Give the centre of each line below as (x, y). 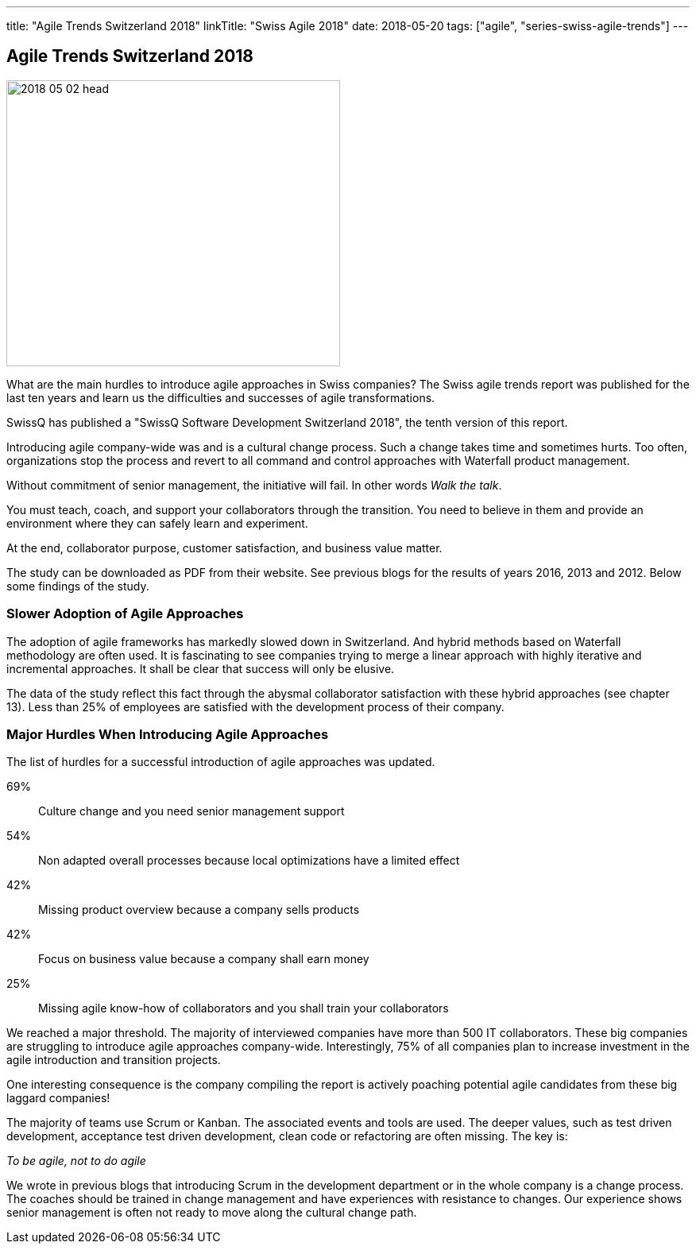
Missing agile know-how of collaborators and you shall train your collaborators (244, 1008)
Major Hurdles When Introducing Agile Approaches (168, 734)
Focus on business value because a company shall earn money (204, 959)
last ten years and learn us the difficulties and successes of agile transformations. (221, 397)
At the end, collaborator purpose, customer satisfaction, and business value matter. (224, 548)
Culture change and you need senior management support (191, 811)
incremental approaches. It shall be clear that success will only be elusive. (201, 668)
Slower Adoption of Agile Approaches (125, 614)
